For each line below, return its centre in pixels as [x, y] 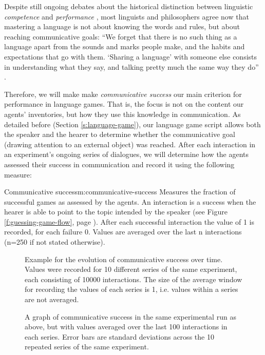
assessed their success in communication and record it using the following [119, 164]
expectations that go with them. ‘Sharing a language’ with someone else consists [131, 56]
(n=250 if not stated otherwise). [55, 242]
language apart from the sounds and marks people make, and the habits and [125, 46]
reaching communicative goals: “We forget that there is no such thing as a [121, 36]
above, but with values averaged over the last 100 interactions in [126, 327]
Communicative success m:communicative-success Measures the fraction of [120, 192]
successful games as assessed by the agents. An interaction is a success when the [130, 201]
